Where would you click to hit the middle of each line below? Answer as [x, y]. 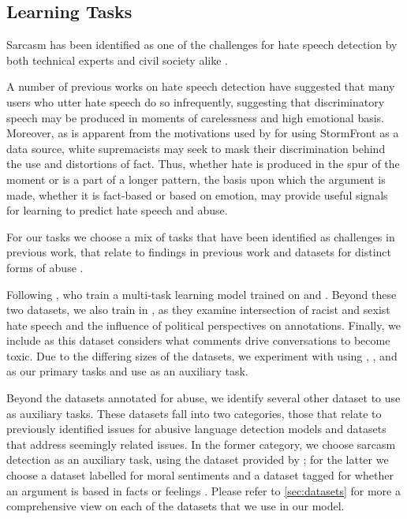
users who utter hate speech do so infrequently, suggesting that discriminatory [196, 101]
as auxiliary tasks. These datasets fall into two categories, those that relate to [194, 413]
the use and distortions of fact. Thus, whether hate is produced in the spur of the [203, 164]
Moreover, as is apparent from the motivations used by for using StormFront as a [203, 133]
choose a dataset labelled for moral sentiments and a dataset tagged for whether [200, 475]
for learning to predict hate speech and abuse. [117, 210]
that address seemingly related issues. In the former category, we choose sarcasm [201, 444]
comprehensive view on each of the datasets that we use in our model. [175, 506]
